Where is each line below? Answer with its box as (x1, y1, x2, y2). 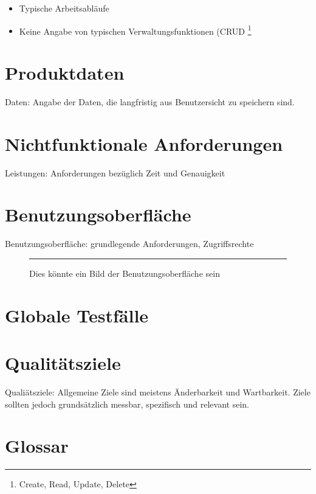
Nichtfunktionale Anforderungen (5, 131, 283, 156)
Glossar (5, 433, 69, 458)
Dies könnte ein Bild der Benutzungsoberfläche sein (29, 267, 220, 279)
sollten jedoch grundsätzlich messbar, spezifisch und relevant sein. (5, 397, 249, 410)
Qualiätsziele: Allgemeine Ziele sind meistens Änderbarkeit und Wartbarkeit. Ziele (5, 386, 311, 398)
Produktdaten (5, 60, 125, 85)
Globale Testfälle (5, 302, 149, 327)
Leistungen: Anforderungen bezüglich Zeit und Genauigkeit (5, 166, 225, 179)
